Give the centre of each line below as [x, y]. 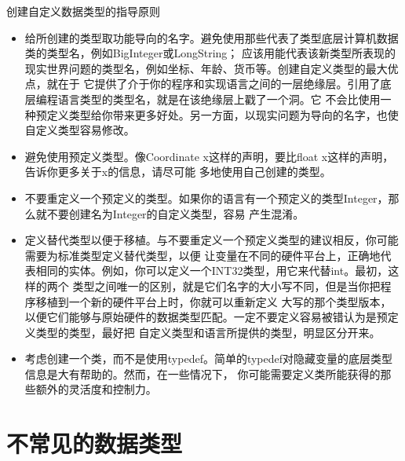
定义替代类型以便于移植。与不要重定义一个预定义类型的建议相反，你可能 [212, 240]
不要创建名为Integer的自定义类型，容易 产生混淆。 [175, 213]
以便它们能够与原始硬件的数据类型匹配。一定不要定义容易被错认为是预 [206, 317]
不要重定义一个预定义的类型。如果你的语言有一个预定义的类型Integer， [206, 198]
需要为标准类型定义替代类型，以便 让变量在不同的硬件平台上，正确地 [202, 255]
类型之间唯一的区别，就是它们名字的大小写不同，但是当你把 [226, 285]
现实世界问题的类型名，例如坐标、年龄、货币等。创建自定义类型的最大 [206, 68]
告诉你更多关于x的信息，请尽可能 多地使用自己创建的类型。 [178, 172]
